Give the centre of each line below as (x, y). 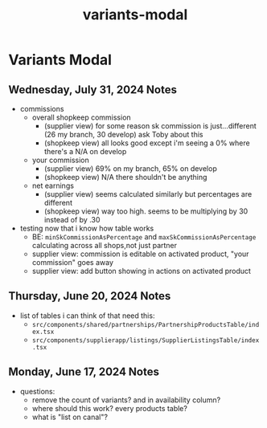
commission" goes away (73, 262)
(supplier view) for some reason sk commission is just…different (150, 126)
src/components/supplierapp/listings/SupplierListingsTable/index (146, 340)
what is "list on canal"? (70, 417)
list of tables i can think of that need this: (87, 316)
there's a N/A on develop (85, 151)
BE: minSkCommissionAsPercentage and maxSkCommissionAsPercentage (144, 237)
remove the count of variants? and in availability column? (126, 400)
